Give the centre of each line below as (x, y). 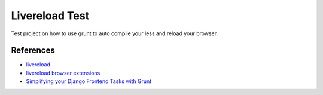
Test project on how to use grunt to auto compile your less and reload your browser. (115, 33)
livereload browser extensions (63, 73)
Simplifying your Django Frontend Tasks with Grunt (89, 81)
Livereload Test (50, 16)
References (33, 50)
